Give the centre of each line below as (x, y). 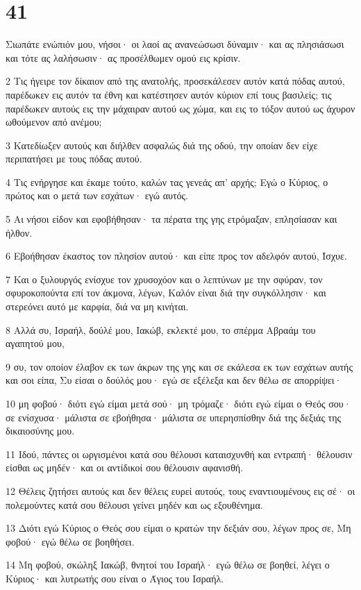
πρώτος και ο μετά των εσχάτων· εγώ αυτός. (97, 195)
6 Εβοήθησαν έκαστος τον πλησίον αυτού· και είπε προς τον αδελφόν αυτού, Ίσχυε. (176, 256)
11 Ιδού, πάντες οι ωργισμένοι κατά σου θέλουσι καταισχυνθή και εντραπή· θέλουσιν (179, 454)
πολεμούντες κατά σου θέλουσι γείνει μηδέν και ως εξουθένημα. (134, 504)
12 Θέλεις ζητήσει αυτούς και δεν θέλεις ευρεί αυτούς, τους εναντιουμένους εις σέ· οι (180, 490)
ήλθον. (19, 232)
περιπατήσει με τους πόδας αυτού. (74, 159)
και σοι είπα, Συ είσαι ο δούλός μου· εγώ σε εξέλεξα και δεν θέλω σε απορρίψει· (174, 380)
